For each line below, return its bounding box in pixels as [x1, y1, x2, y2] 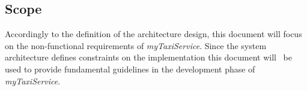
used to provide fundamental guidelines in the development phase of [5, 62, 255, 75]
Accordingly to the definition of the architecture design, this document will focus [5, 28, 302, 40]
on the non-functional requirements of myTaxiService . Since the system [5, 39, 267, 51]
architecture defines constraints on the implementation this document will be [5, 51, 292, 63]
